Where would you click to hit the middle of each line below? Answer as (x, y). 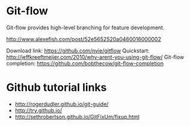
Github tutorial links (57, 87)
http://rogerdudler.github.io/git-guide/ (62, 104)
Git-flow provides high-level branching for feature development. (85, 27)
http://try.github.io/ (38, 110)
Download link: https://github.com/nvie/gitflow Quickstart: (78, 50)
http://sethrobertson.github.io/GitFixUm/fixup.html (77, 116)
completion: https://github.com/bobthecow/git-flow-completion (85, 63)
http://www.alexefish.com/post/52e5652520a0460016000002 (84, 39)
